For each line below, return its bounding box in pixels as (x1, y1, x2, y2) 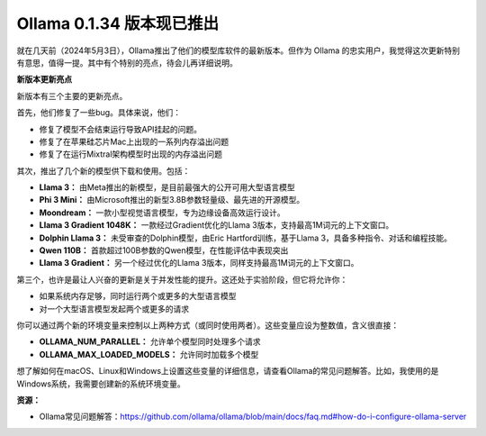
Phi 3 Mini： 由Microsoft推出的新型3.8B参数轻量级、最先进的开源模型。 (39, 195, 305, 205)
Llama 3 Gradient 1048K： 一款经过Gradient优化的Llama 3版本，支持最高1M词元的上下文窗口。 (39, 220, 394, 231)
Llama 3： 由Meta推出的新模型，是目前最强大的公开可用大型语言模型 (39, 182, 296, 193)
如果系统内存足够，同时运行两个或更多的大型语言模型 (39, 291, 237, 302)
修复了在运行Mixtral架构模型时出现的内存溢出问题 (39, 149, 223, 159)
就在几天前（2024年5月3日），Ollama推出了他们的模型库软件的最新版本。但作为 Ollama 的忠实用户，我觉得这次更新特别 (16, 45, 461, 56)
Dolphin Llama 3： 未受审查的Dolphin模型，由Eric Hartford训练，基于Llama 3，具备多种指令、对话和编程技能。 (39, 232, 453, 243)
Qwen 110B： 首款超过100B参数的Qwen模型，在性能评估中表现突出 (39, 245, 289, 256)
